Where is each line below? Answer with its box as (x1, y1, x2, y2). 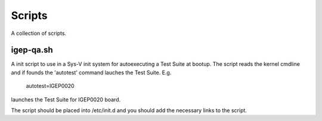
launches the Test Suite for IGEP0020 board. (11, 95, 121, 103)
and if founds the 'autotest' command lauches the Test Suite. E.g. (11, 69, 172, 76)
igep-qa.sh (11, 45, 53, 55)
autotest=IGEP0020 (26, 82, 75, 90)
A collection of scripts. (11, 30, 67, 37)
